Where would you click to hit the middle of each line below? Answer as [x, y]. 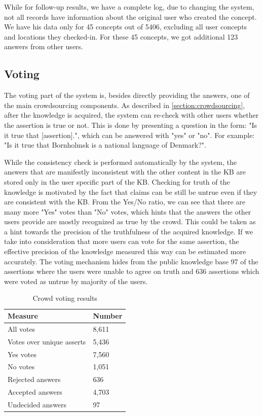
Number [108, 316]
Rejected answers [34, 379]
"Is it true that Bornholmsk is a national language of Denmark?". [105, 145]
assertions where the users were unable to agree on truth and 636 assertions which [132, 271]
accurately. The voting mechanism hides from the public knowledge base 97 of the [131, 261]
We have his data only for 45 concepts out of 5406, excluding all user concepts [126, 27]
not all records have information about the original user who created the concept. [130, 16]
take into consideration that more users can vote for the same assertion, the [122, 241]
